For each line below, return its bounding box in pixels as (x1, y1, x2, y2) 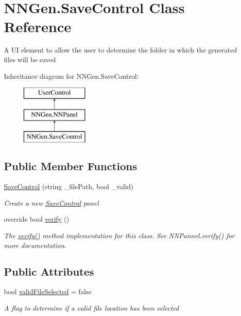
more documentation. (4, 240, 67, 250)
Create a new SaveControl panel (4, 197, 99, 208)
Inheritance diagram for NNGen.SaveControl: (4, 70, 139, 81)
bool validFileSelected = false (4, 286, 92, 297)
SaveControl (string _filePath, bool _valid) (4, 181, 134, 192)
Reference (4, 17, 71, 36)
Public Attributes (4, 263, 94, 279)
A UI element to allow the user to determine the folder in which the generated (4, 45, 237, 55)
